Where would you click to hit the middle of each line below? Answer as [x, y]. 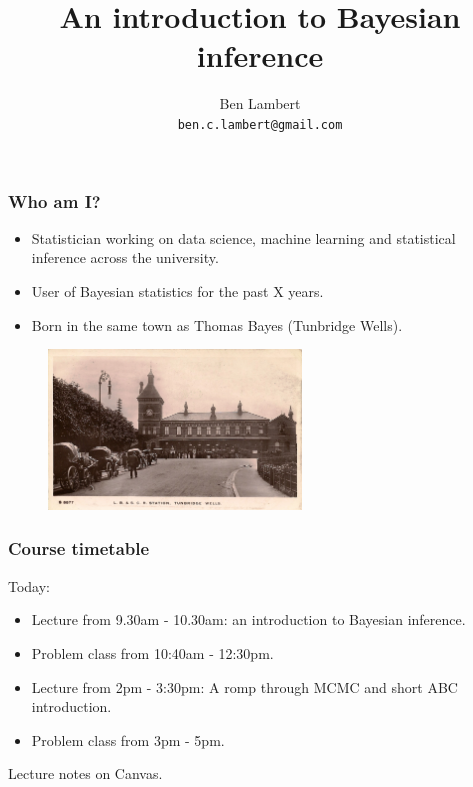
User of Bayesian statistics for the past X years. [177, 291]
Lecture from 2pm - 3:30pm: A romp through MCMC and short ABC [244, 686]
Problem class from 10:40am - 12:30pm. [152, 652]
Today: [29, 585]
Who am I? [54, 200]
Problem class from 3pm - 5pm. [128, 739]
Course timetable [79, 548]
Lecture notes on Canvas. [85, 773]
